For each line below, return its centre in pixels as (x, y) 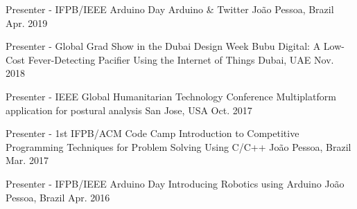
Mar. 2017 (27, 160)
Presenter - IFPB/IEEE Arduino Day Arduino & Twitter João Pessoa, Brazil (170, 9)
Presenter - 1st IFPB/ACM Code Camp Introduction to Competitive (153, 133)
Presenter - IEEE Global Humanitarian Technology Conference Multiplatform (171, 96)
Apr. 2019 (27, 22)
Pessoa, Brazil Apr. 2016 (58, 197)
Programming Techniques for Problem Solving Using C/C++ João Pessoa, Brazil (178, 146)
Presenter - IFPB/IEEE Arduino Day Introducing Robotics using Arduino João (175, 183)
